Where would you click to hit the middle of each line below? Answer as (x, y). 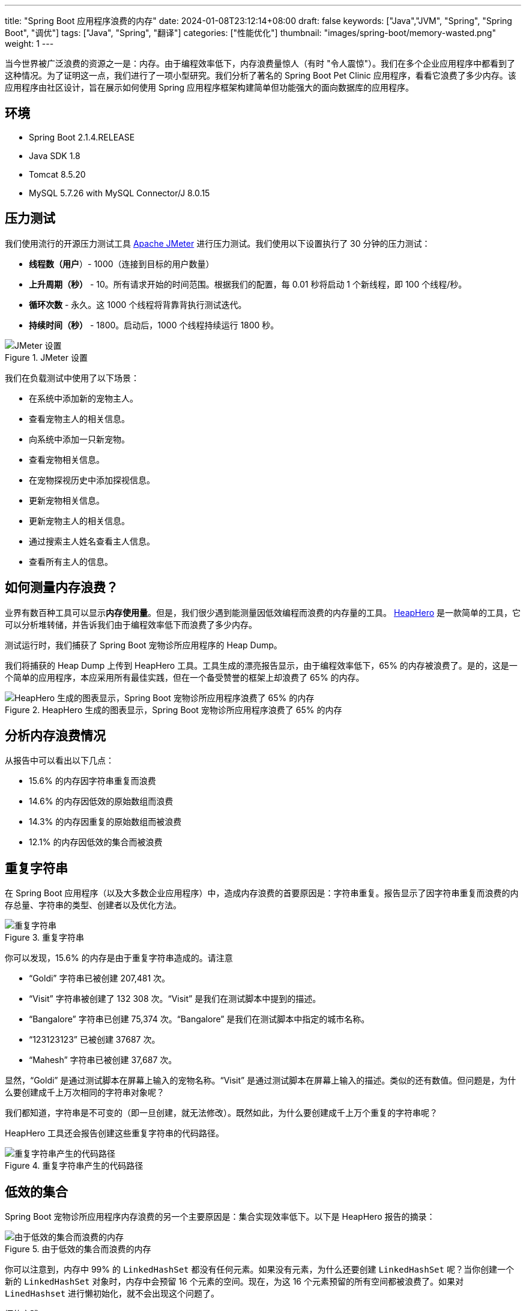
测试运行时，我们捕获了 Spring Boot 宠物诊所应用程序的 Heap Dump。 (144, 645)
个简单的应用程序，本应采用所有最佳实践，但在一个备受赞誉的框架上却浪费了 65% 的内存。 (185, 677)
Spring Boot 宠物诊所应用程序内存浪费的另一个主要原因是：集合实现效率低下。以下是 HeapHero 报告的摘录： (220, 1217)
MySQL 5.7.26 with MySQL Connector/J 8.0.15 (119, 193)
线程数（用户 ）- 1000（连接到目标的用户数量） (122, 264)
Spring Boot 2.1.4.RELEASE (82, 137)
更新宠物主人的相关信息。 (79, 520)
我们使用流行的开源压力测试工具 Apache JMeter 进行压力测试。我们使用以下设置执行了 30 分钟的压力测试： (218, 243)
